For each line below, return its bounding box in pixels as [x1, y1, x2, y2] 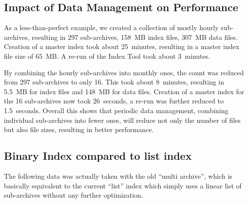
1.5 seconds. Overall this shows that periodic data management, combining [4, 105, 229, 115]
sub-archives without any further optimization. [4, 190, 143, 200]
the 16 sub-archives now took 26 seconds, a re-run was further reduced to [4, 96, 224, 106]
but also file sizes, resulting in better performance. [4, 124, 154, 135]
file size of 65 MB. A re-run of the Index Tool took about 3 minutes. [4, 51, 210, 61]
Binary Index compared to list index [4, 148, 192, 163]
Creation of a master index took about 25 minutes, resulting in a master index [4, 41, 240, 51]
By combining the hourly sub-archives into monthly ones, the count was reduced [4, 67, 244, 77]
